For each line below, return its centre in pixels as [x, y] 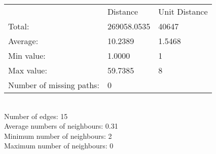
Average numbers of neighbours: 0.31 [61, 126]
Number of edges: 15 [36, 116]
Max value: [28, 70]
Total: [19, 26]
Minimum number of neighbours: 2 [58, 136]
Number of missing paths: [54, 85]
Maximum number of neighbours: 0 [59, 146]
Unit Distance [183, 11]
